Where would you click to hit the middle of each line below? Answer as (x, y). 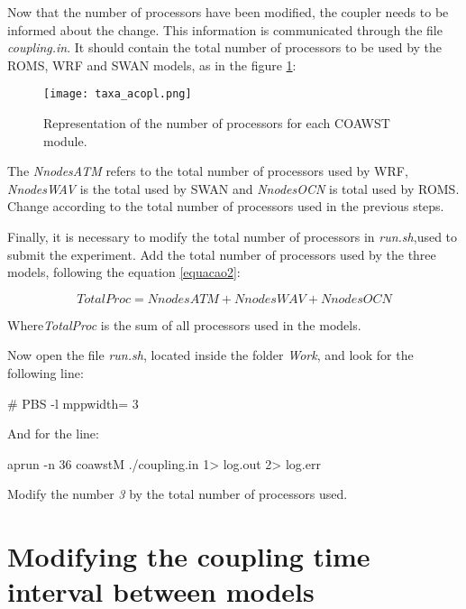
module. (65, 140)
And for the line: (53, 434)
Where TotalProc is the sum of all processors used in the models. (184, 324)
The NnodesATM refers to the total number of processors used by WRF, (208, 171)
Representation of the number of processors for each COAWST (217, 123)
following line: (46, 372)
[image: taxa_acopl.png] (118, 94)
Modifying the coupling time (189, 556)
